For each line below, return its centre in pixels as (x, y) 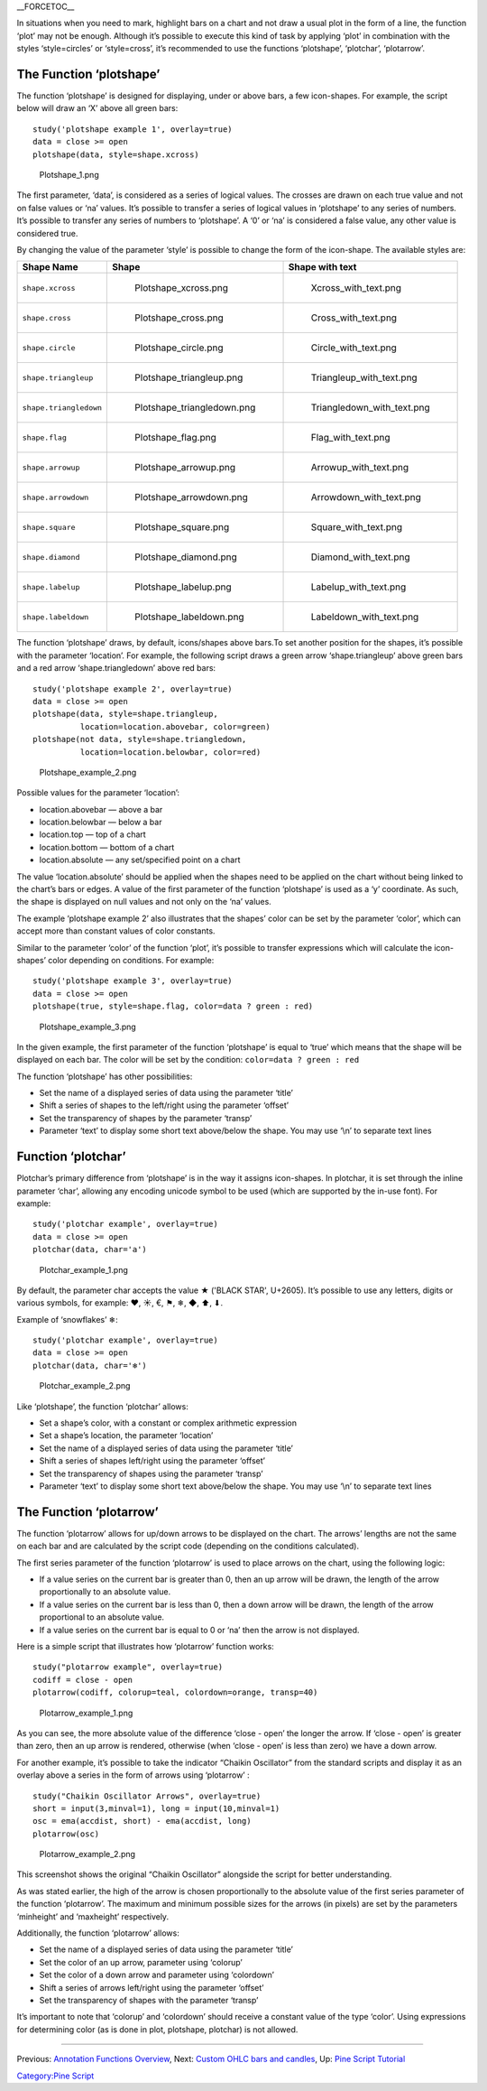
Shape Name (50, 267)
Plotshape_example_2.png (88, 772)
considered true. (47, 233)
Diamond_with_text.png (360, 557)
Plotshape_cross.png (179, 318)
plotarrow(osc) (66, 1834)
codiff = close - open (83, 1680)
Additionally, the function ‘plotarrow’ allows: (98, 1933)
